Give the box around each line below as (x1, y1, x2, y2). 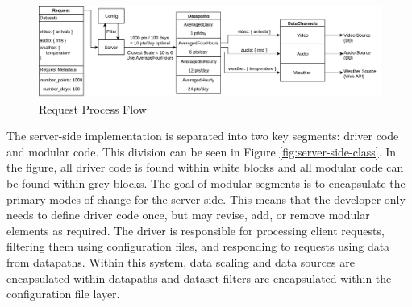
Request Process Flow (39, 100, 147, 117)
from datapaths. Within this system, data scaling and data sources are (6, 253, 355, 270)
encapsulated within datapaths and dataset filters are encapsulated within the (6, 269, 392, 286)
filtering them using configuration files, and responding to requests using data (6, 238, 390, 255)
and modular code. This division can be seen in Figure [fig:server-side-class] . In (6, 143, 397, 160)
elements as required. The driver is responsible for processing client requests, (6, 222, 385, 239)
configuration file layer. (6, 285, 120, 302)
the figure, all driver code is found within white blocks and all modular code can (6, 159, 404, 176)
